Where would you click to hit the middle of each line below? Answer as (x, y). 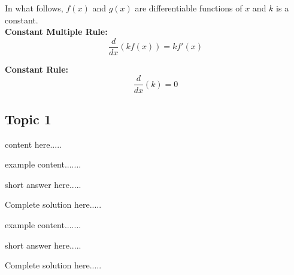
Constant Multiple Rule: (56, 32)
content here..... (33, 144)
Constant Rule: (37, 69)
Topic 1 (28, 119)
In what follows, (34, 8)
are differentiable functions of (189, 8)
